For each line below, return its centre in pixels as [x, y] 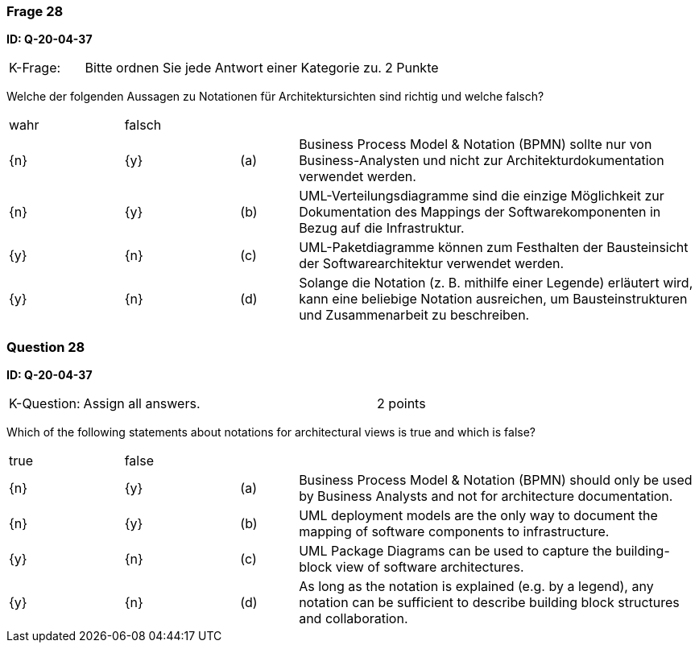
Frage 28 [35, 11]
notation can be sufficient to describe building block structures [489, 603]
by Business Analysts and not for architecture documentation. [486, 496]
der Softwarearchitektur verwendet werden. [432, 264]
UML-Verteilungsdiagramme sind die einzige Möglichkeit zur [482, 196]
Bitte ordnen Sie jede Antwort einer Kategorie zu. [233, 68]
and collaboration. [354, 619]
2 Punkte [412, 68]
